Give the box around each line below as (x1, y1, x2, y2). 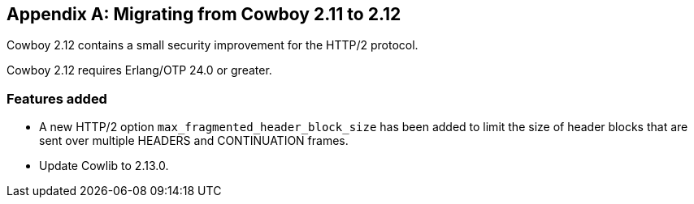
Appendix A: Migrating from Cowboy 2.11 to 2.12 (7, 4, 401, 24)
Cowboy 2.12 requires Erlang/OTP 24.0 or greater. (7, 63, 272, 78)
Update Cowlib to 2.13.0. (39, 159, 169, 173)
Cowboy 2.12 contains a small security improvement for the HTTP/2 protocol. (7, 38, 419, 53)
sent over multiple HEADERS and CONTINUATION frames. (39, 134, 349, 148)
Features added (7, 90, 107, 107)
